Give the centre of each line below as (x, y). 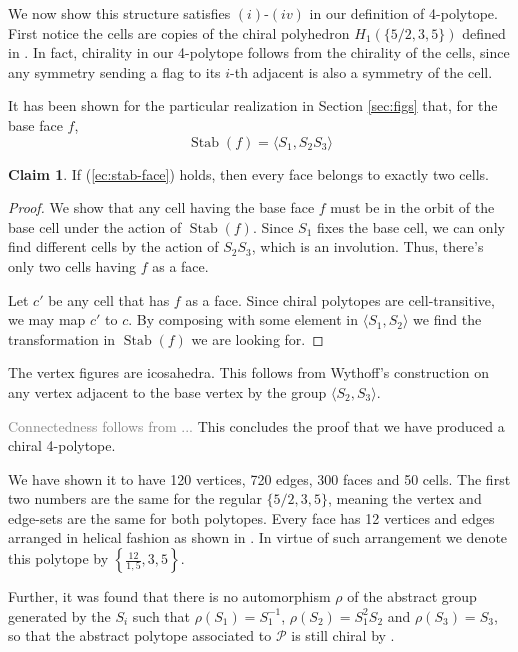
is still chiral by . (343, 635)
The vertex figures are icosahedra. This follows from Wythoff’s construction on (248, 372)
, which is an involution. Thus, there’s (367, 246)
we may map (47, 319)
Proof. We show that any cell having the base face (161, 207)
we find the (447, 319)
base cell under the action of (95, 226)
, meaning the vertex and (405, 498)
